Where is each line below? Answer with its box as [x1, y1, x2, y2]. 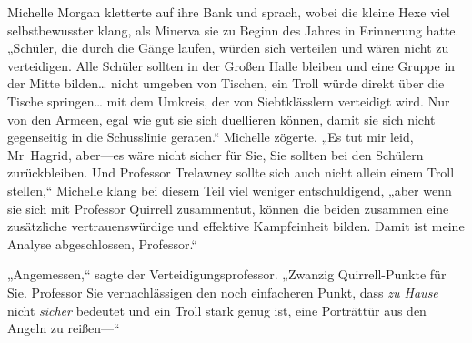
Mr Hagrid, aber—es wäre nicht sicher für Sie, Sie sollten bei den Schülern [7, 145, 424, 164]
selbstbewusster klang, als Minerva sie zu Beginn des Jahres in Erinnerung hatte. [7, 20, 459, 39]
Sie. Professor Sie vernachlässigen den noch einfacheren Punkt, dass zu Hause [7, 282, 438, 301]
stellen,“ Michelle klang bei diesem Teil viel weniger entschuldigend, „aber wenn [7, 180, 452, 199]
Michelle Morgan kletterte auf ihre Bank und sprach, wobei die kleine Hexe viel [7, 3, 450, 21]
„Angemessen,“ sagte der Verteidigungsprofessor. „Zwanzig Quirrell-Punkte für [7, 265, 447, 284]
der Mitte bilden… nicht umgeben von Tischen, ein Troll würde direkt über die [7, 74, 445, 93]
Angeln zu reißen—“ [7, 318, 120, 338]
